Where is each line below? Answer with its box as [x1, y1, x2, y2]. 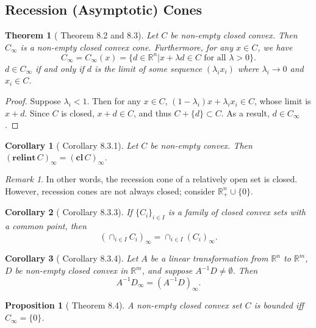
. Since [24, 106, 49, 119]
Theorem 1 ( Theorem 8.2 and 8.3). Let [5, 29, 159, 41]
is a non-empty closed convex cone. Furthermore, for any [20, 40, 234, 53]
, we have [257, 40, 293, 53]
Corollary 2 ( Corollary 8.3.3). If [5, 205, 132, 218]
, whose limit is [254, 94, 311, 107]
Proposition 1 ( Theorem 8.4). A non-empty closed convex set [5, 299, 242, 312]
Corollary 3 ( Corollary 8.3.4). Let [5, 252, 138, 265]
